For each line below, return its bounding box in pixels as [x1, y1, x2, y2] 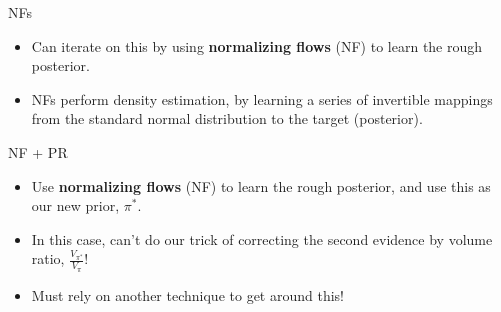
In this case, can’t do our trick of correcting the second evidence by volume [31, 228, 493, 249]
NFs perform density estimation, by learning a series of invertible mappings [31, 88, 493, 109]
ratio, [31, 248, 65, 269]
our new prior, [31, 195, 120, 216]
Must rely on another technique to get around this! [31, 284, 344, 305]
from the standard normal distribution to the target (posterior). [31, 108, 423, 129]
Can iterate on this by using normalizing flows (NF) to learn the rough [31, 35, 483, 56]
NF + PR [8, 141, 68, 162]
